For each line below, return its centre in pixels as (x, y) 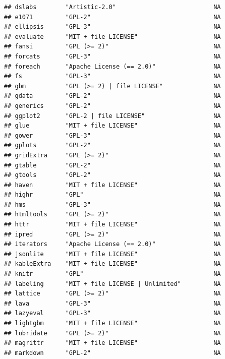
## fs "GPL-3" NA (112, 76)
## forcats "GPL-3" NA (112, 56)
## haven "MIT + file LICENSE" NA (112, 185)
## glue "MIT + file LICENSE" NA (112, 126)
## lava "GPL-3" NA (112, 303)
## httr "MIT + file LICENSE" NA (112, 225)
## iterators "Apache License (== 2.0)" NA (112, 244)
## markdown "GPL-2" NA (112, 353)
